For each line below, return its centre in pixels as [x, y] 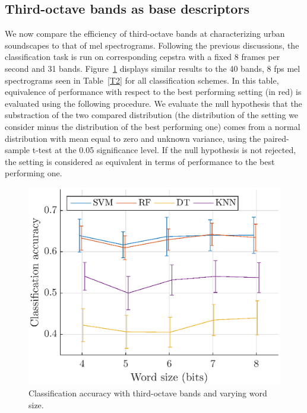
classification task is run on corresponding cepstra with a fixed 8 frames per [143, 57]
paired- [276, 138]
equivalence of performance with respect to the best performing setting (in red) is [153, 92]
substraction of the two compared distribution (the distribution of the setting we [152, 115]
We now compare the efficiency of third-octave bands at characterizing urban [145, 34]
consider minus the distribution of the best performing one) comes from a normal [153, 126]
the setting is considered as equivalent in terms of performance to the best [140, 161]
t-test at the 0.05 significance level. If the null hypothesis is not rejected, [164, 150]
